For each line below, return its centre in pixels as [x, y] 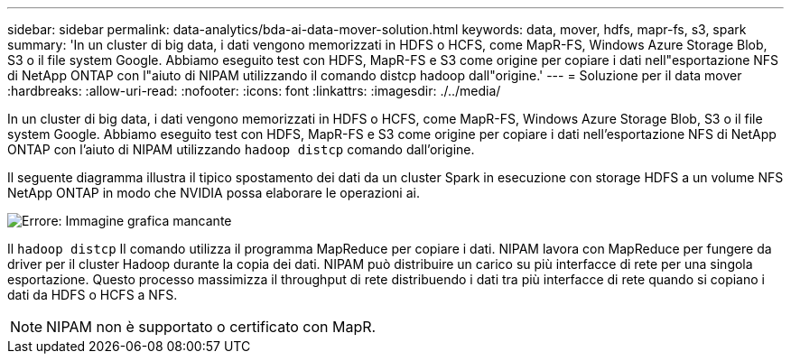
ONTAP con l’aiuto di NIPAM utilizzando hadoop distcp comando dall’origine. [241, 149]
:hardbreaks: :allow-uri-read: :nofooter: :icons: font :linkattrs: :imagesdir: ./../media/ [254, 91]
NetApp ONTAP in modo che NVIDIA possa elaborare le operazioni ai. [214, 193]
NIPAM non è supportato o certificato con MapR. [211, 327]
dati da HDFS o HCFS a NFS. [93, 295]
